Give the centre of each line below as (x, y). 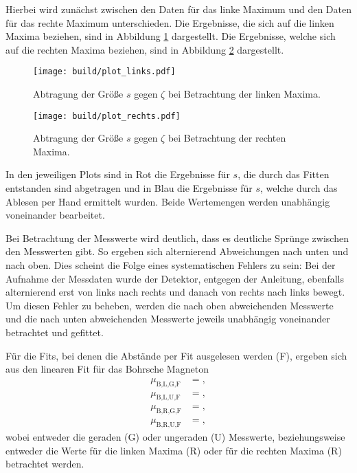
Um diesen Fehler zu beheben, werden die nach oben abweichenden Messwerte (170, 305)
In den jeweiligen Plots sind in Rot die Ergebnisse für (118, 174)
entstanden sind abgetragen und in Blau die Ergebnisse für (129, 188)
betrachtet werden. (45, 464)
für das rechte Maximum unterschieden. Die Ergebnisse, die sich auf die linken (170, 22)
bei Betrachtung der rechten (227, 138)
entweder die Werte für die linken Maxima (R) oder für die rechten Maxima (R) (174, 450)
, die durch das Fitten (284, 174)
